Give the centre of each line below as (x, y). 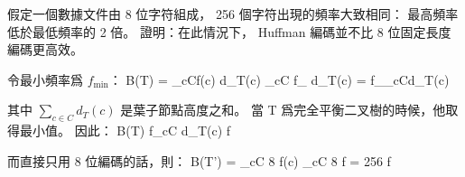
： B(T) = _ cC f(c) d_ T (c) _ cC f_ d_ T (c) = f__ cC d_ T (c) (279, 79)
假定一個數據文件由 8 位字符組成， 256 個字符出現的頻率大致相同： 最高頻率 (233, 14)
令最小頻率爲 (45, 79)
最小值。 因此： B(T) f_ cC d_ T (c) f (125, 130)
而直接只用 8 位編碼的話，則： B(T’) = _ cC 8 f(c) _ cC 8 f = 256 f (199, 160)
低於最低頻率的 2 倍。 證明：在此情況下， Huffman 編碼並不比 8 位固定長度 (229, 31)
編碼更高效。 (45, 49)
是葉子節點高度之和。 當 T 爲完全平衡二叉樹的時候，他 (283, 110)
